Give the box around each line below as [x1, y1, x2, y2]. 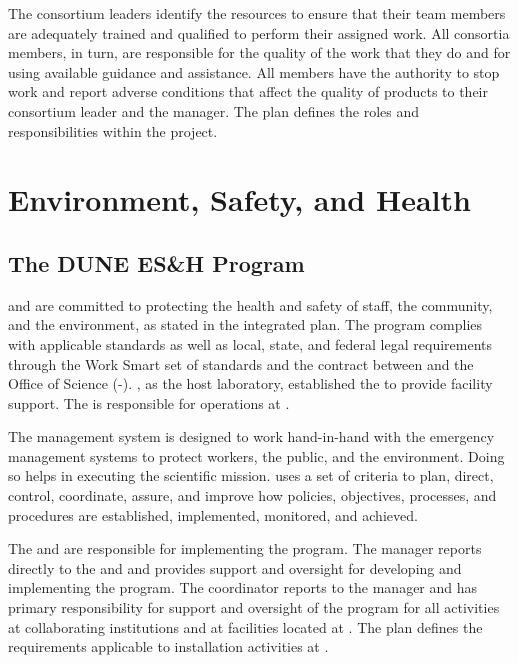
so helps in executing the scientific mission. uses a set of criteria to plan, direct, [8, 465, 494, 486]
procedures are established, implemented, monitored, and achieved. [8, 504, 418, 525]
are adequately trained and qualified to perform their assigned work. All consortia [8, 22, 510, 43]
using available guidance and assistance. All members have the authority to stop [8, 61, 500, 82]
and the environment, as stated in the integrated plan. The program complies [8, 314, 483, 335]
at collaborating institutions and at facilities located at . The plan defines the [8, 616, 483, 637]
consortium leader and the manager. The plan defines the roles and [8, 100, 420, 121]
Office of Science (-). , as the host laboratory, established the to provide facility [8, 373, 493, 394]
